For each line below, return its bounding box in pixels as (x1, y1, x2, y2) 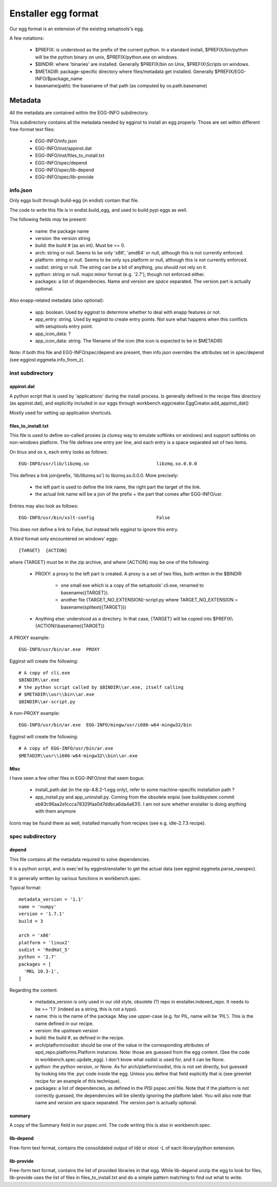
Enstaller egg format (9, 8, 98, 19)
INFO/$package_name (35, 75, 83, 82)
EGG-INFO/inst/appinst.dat (35, 145, 92, 151)
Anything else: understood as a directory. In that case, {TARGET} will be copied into (35, 616, 212, 622)
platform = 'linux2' (18, 940, 70, 945)
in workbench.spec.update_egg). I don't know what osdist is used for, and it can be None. (35, 1056, 225, 1063)
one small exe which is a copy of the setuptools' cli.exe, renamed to (61, 582, 204, 589)
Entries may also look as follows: (9, 503, 79, 509)
